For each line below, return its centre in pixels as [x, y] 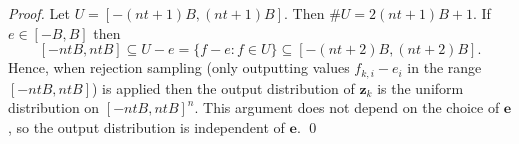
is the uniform [420, 87]
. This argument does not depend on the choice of [347, 107]
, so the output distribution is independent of [146, 126]
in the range [444, 67]
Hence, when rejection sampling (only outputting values [179, 67]
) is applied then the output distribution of [223, 87]
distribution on [54, 107]
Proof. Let [39, 13]
